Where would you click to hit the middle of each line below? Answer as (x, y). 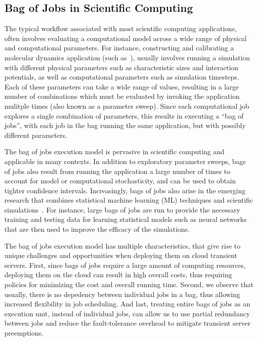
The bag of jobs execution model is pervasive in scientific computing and (114, 151)
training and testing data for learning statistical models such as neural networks (126, 219)
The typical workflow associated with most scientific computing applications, (121, 28)
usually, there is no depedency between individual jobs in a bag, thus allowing (122, 294)
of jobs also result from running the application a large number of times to (117, 171)
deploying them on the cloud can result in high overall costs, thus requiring (118, 275)
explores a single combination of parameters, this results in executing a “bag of (124, 115)
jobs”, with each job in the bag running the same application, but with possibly (125, 125)
